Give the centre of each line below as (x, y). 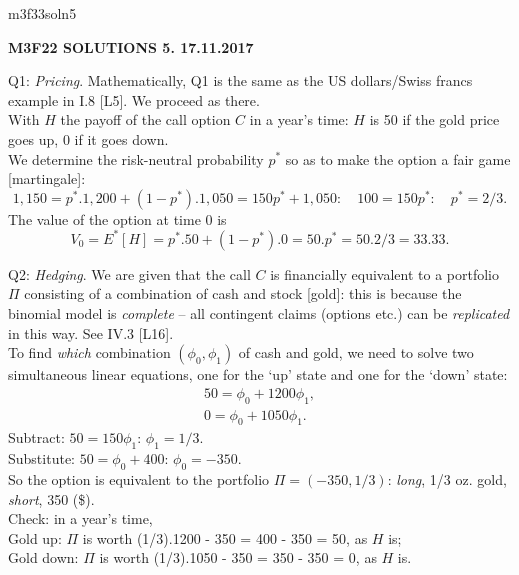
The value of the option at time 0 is (117, 218)
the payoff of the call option (145, 119)
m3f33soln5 (42, 13)
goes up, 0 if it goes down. (88, 138)
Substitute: (41, 458)
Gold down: (43, 557)
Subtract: (36, 437)
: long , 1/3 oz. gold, (447, 479)
